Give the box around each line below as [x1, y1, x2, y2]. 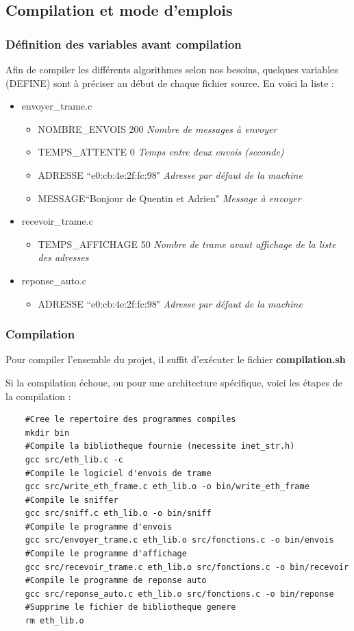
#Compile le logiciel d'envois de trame [25, 468, 212, 478]
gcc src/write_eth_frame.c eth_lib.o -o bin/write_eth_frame [25, 482, 309, 492]
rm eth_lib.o [25, 616, 84, 626]
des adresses [38, 250, 89, 264]
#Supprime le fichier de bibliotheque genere [25, 602, 236, 613]
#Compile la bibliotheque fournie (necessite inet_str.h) [25, 441, 295, 451]
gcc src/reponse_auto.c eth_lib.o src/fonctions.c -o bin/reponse [25, 589, 334, 599]
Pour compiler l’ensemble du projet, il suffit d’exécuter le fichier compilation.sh [5, 352, 346, 367]
